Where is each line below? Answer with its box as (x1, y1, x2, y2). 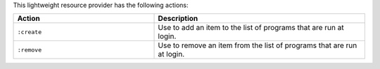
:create (17, 28, 42, 36)
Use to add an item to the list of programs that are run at (158, 23, 344, 33)
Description (158, 14, 198, 24)
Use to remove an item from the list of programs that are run (158, 40, 357, 50)
